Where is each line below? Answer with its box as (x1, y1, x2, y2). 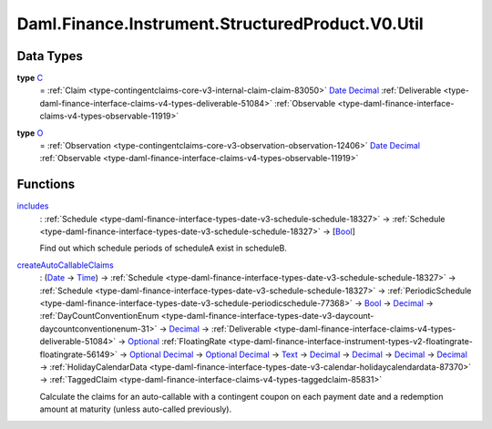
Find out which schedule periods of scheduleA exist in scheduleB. (39, 242, 287, 254)
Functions (16, 177, 76, 192)
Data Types (16, 48, 84, 64)
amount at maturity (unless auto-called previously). (39, 403, 232, 414)
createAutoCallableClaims (16, 260, 114, 271)
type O (16, 128, 44, 138)
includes (16, 200, 49, 211)
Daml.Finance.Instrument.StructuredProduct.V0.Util (16, 14, 424, 34)
